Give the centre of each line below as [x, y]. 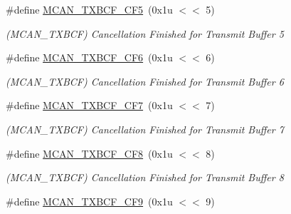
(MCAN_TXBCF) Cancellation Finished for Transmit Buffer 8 [145, 177]
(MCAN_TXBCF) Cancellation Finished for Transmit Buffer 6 [145, 81]
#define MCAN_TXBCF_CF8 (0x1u [89, 153]
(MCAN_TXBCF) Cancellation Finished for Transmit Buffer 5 [145, 33]
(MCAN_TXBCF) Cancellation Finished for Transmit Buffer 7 [145, 129]
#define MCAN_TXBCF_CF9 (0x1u [89, 201]
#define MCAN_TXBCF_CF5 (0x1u [89, 9]
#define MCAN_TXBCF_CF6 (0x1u [89, 57]
